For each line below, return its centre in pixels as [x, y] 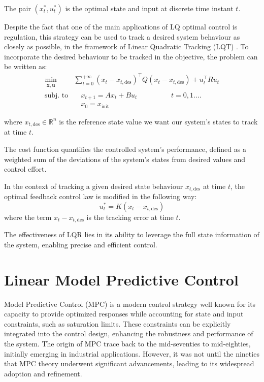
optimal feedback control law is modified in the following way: [101, 196]
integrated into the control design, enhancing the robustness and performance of [129, 333]
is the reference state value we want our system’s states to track [158, 121]
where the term [28, 217]
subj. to [56, 95]
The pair [18, 8]
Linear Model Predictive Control [121, 279]
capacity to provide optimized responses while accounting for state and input [124, 314]
